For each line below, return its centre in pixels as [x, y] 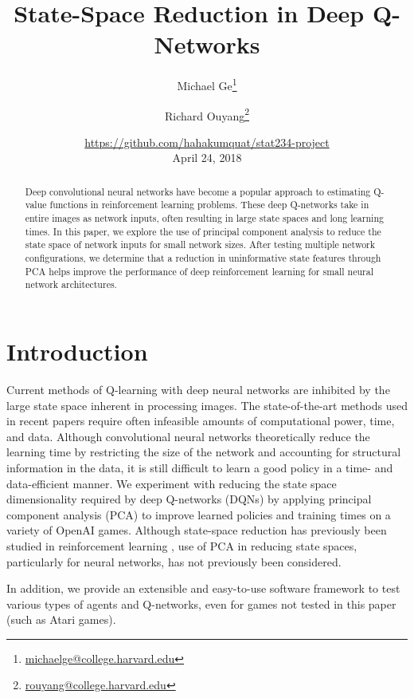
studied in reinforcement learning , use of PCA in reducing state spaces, [182, 545]
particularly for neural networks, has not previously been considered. [174, 561]
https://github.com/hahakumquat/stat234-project [207, 142]
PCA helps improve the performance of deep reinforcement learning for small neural [199, 271]
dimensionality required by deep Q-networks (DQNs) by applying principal [189, 499]
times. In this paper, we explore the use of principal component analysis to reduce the [203, 231]
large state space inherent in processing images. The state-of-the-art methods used [207, 405]
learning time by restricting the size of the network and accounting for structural [204, 452]
